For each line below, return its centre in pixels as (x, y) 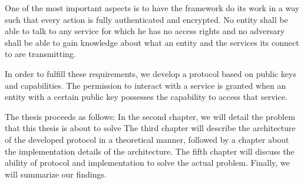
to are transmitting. (40, 54)
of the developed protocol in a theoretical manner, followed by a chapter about (147, 139)
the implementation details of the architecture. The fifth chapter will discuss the (150, 151)
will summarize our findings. (56, 174)
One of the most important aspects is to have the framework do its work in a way (152, 8)
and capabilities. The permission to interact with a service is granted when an (146, 85)
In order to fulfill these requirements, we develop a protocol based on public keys (151, 73)
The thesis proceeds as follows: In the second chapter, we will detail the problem (150, 116)
